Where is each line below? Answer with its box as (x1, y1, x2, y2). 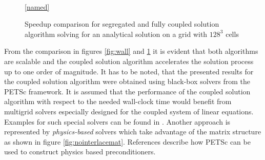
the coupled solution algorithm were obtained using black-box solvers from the (4, 76, 250, 87)
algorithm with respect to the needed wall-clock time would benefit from (4, 96, 232, 107)
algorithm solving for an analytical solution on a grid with (25, 28, 208, 39)
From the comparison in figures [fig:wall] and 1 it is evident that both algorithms (4, 46, 258, 56)
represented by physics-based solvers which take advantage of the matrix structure (4, 126, 261, 137)
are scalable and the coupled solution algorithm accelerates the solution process (4, 55, 254, 66)
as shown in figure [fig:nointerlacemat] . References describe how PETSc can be (4, 136, 251, 147)
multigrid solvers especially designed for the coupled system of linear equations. (4, 106, 254, 116)
